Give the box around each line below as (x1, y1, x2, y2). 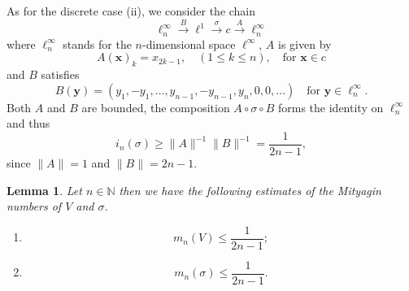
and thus (7, 115, 50, 132)
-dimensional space (141, 35, 236, 52)
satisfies (41, 66, 80, 83)
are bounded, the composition (81, 98, 230, 115)
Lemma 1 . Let (7, 181, 82, 198)
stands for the (63, 35, 132, 52)
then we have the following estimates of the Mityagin (119, 181, 381, 198)
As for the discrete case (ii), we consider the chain (7, 2, 256, 19)
